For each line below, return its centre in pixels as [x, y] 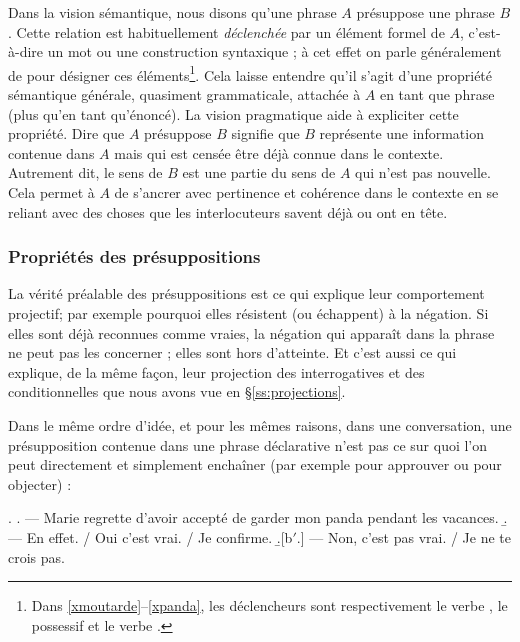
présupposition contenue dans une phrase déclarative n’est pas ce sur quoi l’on [248, 444]
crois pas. [36, 556]
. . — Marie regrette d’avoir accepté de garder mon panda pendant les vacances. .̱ [258, 517]
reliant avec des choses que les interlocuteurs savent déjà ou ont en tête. [228, 211]
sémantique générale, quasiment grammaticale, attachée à [184, 94]
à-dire [26, 51]
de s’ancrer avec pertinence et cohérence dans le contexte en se [306, 192]
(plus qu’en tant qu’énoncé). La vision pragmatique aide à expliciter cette [233, 113]
